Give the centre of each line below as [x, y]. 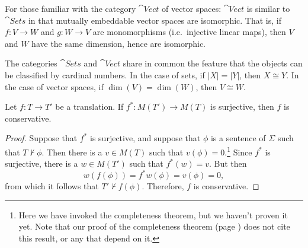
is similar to [268, 8]
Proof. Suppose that [41, 138]
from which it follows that [52, 186]
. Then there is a [72, 152]
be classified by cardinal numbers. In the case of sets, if [105, 74]
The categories [31, 63]
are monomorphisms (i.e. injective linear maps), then [189, 32]
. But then [228, 163]
